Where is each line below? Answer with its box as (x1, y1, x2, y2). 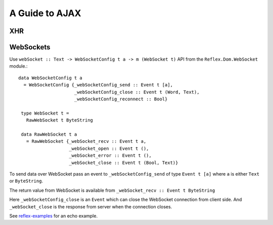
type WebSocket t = (21, 110, 69, 116)
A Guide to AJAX (9, 8, 81, 19)
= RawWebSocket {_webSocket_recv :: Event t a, (26, 139, 147, 144)
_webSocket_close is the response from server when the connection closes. (9, 203, 172, 209)
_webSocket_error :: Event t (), (69, 153, 152, 158)
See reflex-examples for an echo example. (9, 212, 98, 219)
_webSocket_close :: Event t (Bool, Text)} (69, 159, 178, 165)
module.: (9, 63, 28, 69)
